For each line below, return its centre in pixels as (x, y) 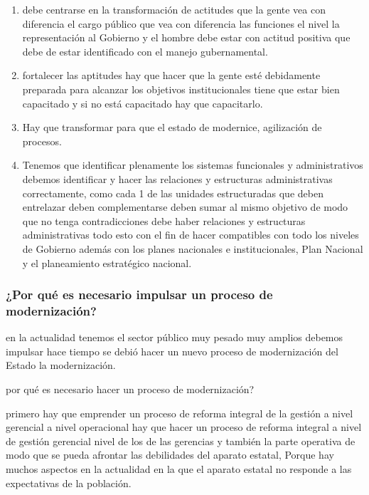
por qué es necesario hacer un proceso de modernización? (130, 389)
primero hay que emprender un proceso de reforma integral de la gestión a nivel (180, 413)
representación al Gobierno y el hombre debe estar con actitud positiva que (186, 37)
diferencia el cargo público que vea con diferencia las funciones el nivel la (181, 23)
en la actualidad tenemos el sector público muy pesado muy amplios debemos (175, 337)
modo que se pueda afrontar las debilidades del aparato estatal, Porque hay (170, 455)
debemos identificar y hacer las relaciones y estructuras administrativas (177, 178)
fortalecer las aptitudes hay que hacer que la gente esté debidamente (171, 75)
